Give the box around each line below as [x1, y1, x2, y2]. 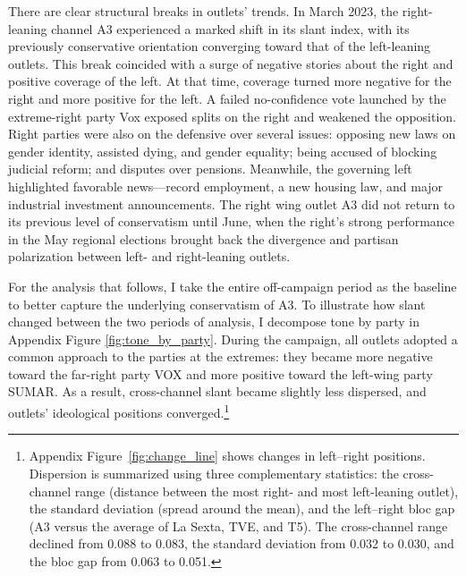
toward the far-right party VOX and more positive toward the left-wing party [8, 364, 433, 383]
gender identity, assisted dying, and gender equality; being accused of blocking [8, 141, 437, 160]
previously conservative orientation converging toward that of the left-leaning [8, 37, 431, 55]
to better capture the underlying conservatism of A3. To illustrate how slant [8, 294, 426, 313]
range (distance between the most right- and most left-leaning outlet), [74, 481, 459, 500]
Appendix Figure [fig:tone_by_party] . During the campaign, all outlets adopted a [8, 329, 458, 348]
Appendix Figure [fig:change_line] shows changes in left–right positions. [29, 446, 426, 465]
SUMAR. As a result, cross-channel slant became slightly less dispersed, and [8, 382, 427, 401]
